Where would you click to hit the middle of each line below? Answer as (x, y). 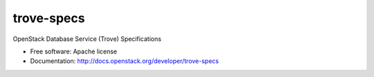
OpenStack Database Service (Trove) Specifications (87, 39)
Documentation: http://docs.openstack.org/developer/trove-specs (125, 61)
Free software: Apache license (74, 51)
